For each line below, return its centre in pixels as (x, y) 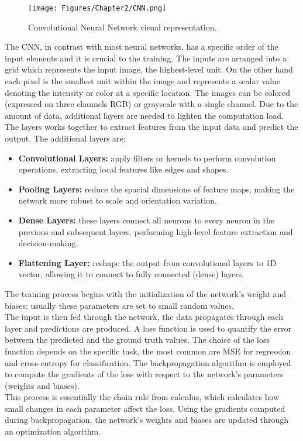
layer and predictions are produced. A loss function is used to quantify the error (148, 328)
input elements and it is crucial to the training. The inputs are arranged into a (146, 58)
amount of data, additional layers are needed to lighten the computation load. (144, 115)
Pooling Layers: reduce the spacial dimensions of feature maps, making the (156, 189)
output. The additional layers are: (65, 138)
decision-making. (48, 243)
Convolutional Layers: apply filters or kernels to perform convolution (147, 158)
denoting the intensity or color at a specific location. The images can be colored (147, 92)
